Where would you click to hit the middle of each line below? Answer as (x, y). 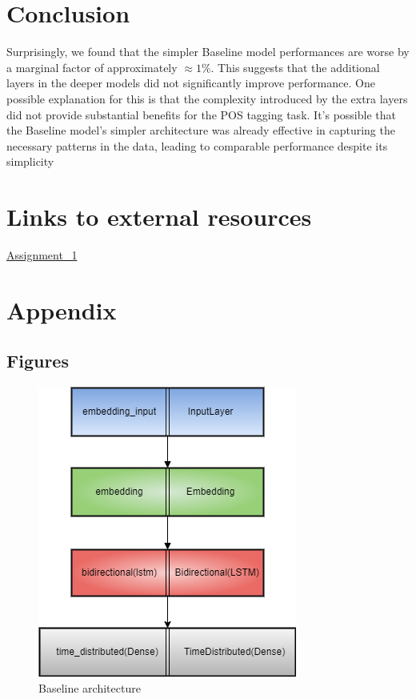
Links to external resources (159, 217)
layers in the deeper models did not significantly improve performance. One (191, 83)
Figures (38, 361)
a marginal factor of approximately (92, 67)
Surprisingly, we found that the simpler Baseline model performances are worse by (208, 52)
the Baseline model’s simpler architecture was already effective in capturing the (201, 130)
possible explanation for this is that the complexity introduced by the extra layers (207, 98)
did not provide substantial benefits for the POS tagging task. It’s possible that (201, 114)
